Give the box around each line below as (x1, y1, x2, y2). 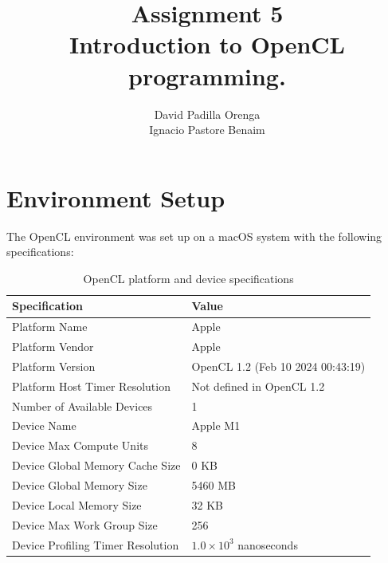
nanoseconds (237, 536, 298, 553)
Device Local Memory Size (12, 496, 142, 513)
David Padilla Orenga (154, 105, 261, 122)
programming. (128, 59, 286, 92)
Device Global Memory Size (12, 477, 147, 493)
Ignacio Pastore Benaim (149, 121, 265, 138)
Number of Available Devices (12, 397, 153, 414)
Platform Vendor (12, 338, 94, 355)
